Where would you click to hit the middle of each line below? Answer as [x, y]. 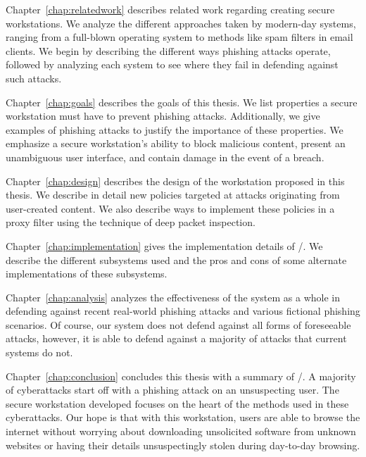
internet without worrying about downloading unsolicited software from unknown [181, 431]
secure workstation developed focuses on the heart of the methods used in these [177, 403]
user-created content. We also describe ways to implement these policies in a [170, 208]
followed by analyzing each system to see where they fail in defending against [172, 64]
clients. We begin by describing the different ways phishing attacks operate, [168, 50]
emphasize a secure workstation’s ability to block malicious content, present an [176, 143]
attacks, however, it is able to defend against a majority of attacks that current [176, 338]
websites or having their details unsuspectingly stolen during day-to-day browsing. [183, 445]
